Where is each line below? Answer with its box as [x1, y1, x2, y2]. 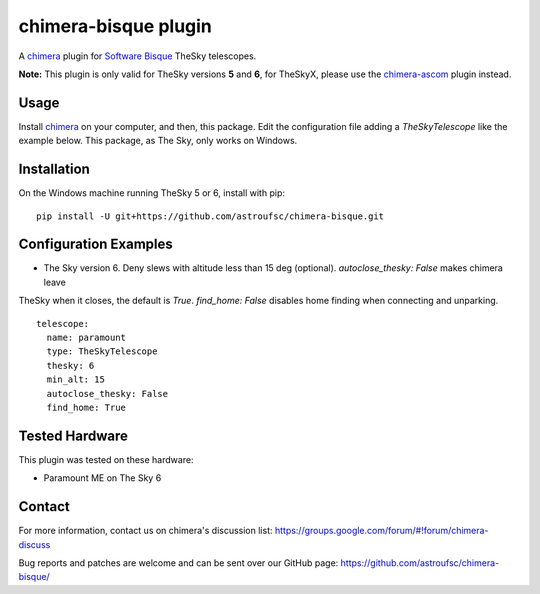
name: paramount [46, 332, 127, 343]
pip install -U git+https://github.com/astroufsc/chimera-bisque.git [36, 210, 385, 222]
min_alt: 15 [46, 374, 105, 385]
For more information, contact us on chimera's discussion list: [18, 525, 273, 537]
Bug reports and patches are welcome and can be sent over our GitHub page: [18, 556, 339, 569]
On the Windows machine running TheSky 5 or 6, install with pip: [18, 187, 285, 199]
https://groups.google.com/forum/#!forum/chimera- [274, 525, 489, 537]
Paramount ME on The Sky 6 [43, 472, 162, 484]
